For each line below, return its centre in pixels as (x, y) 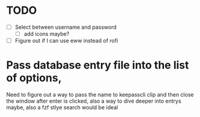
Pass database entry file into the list (98, 65)
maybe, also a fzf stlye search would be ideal (62, 107)
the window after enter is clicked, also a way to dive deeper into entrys (94, 101)
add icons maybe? (47, 34)
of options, (34, 78)
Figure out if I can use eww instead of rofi (66, 41)
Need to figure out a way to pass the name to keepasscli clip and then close (100, 95)
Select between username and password (66, 27)
